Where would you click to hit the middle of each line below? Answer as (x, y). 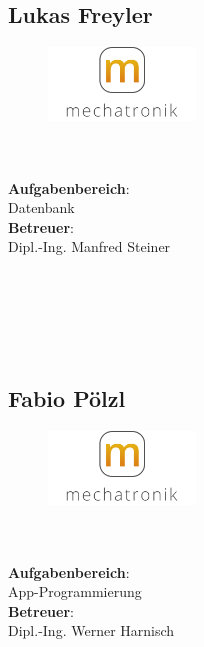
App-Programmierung (75, 591)
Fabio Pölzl (67, 398)
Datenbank (41, 207)
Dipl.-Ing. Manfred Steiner (89, 246)
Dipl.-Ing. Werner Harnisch (91, 630)
